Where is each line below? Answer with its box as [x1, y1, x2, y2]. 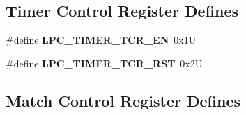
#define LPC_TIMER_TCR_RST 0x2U [6, 55, 203, 70]
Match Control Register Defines [6, 89, 240, 111]
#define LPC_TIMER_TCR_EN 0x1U [6, 33, 197, 47]
